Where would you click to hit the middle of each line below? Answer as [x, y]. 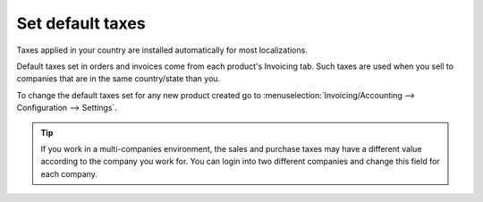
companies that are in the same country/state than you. [119, 79]
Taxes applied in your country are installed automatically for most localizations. [162, 50]
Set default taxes [81, 23]
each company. [69, 173]
